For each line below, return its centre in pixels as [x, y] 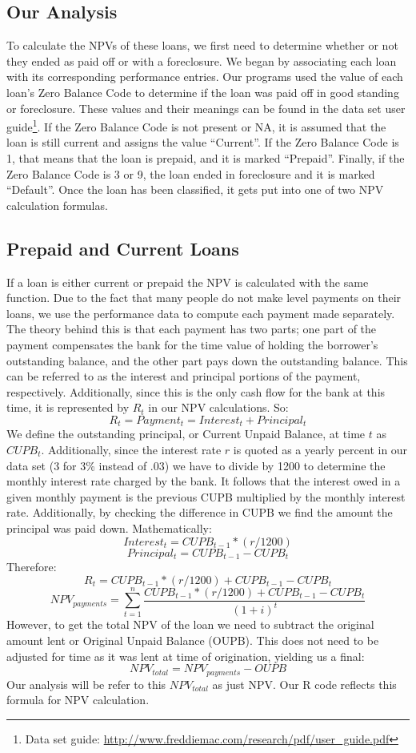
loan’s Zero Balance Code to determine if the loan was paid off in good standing [203, 92]
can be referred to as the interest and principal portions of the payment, [184, 376]
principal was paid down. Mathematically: [109, 528]
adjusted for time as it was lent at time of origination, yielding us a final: [186, 656]
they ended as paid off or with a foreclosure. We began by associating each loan [202, 60]
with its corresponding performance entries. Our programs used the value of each [205, 77]
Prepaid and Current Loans [123, 248]
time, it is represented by [68, 407]
